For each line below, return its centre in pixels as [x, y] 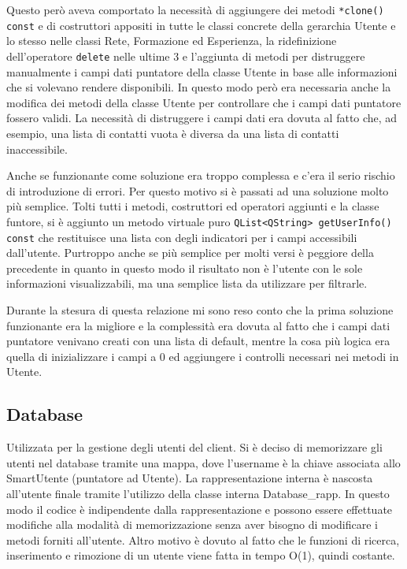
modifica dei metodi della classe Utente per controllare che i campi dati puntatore [204, 102]
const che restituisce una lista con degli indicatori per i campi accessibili [182, 237]
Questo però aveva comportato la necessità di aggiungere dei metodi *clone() [195, 9]
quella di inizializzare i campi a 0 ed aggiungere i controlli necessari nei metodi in [203, 356]
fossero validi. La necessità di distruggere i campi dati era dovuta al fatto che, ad [202, 118]
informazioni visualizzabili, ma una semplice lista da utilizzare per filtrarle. [187, 283]
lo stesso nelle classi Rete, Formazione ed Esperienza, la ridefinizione [172, 41]
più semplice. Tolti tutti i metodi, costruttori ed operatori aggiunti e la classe [193, 206]
